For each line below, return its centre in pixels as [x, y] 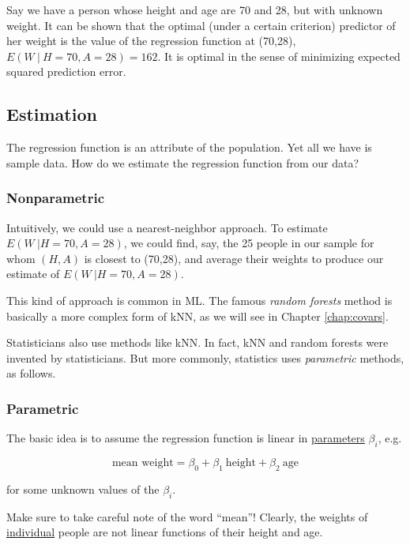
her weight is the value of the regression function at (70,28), [151, 41]
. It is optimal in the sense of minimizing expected [279, 56]
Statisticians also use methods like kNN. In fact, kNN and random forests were [197, 342]
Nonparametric [56, 198]
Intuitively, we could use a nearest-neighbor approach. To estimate [167, 227]
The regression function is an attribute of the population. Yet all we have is [189, 147]
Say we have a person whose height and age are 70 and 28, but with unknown [195, 9]
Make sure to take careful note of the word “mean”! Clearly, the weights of [187, 516]
